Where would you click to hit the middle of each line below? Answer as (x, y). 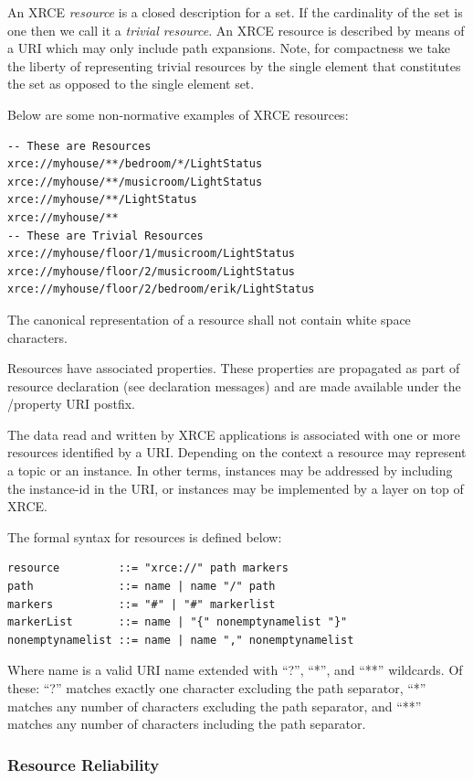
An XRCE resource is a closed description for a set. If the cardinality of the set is (235, 12)
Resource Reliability (84, 764)
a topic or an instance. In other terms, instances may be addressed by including (230, 471)
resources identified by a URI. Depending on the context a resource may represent (237, 452)
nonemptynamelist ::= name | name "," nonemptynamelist (181, 640)
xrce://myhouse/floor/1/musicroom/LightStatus (151, 254)
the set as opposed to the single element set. (131, 84)
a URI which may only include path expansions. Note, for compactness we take (229, 48)
